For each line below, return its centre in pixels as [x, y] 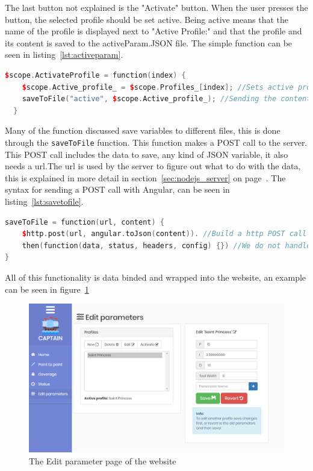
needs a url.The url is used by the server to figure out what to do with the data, [153, 166]
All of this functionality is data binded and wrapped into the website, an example [156, 277]
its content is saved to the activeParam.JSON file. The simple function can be [149, 42]
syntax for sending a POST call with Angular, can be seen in [117, 189]
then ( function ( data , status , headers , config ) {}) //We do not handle [166, 245]
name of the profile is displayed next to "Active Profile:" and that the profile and [153, 31]
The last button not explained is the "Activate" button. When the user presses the [156, 7]
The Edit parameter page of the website [103, 460]
